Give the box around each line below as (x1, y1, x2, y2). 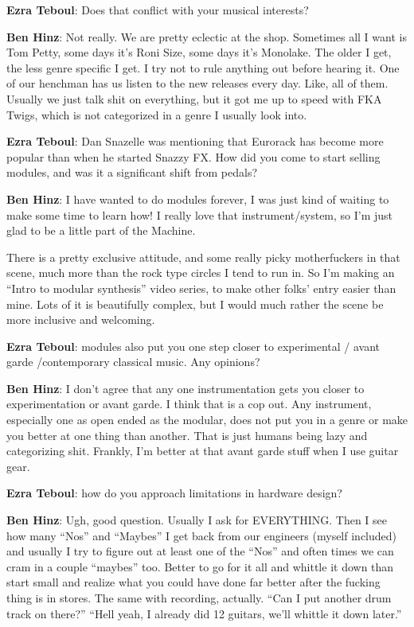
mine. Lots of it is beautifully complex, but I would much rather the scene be (6, 295, 384, 312)
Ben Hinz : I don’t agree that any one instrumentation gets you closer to (6, 380, 365, 396)
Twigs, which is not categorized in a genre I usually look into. (6, 106, 307, 123)
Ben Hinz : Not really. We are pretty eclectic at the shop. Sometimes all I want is (6, 28, 407, 45)
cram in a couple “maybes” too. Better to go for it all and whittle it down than (6, 558, 394, 574)
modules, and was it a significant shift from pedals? (6, 164, 258, 181)
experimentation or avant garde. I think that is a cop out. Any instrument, (6, 395, 372, 412)
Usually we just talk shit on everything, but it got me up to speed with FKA (6, 90, 382, 107)
